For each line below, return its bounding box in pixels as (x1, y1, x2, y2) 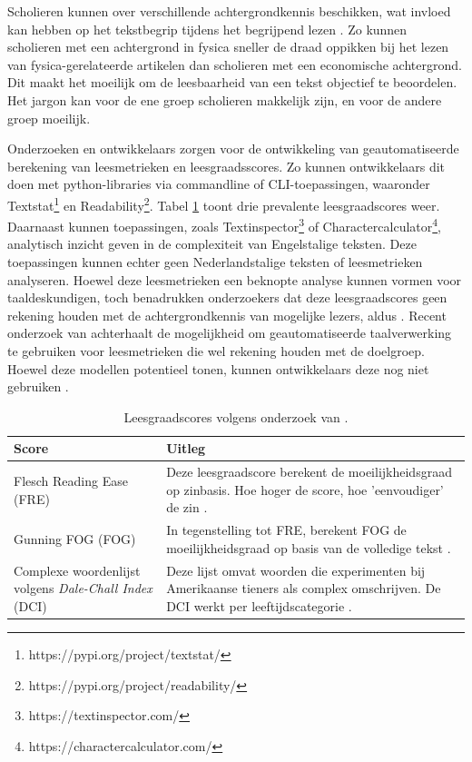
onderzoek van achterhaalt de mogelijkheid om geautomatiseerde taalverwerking (7, 323, 452, 342)
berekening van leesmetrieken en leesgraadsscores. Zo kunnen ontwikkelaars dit (7, 156, 446, 175)
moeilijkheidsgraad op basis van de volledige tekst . (166, 538, 451, 557)
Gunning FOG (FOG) (14, 529, 136, 549)
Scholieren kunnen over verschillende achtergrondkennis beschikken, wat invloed (7, 2, 451, 20)
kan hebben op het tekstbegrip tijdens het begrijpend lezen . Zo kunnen (7, 19, 408, 38)
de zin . (166, 498, 208, 517)
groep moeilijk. (7, 108, 91, 127)
